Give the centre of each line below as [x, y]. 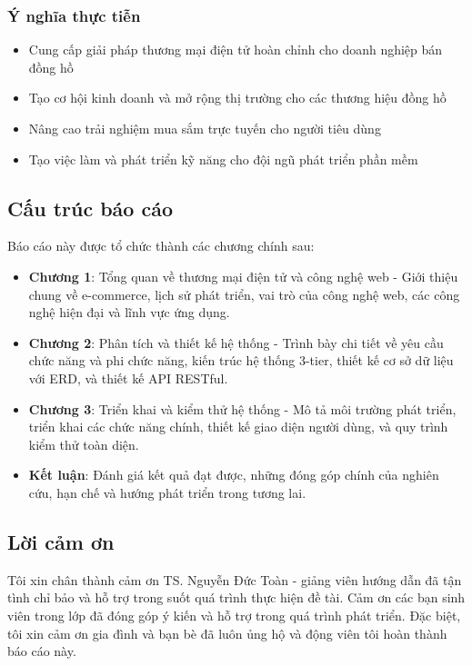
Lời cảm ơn [61, 541]
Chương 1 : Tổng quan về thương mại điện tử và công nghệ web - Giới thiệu [243, 276]
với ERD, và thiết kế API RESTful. [128, 378]
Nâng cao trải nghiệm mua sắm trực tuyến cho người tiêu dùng [205, 128]
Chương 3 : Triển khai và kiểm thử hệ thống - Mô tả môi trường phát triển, [242, 408]
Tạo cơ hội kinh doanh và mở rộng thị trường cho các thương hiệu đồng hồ [237, 98]
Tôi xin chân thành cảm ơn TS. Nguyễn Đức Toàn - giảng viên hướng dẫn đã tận [235, 579]
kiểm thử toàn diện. [84, 444]
